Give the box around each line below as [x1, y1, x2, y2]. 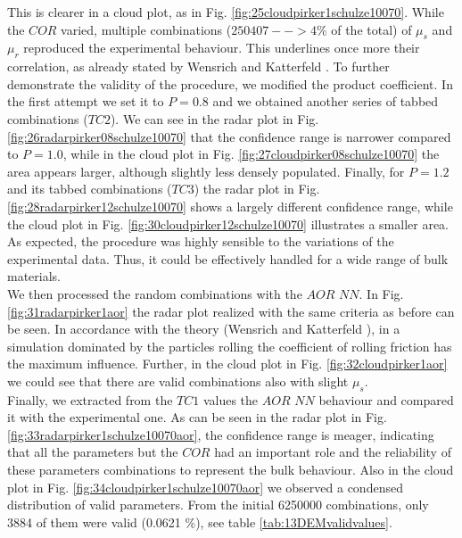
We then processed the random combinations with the [7, 284, 302, 302]
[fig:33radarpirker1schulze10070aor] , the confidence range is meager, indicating [7, 425, 434, 443]
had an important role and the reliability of [214, 443, 451, 461]
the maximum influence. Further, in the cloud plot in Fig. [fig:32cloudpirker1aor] [7, 354, 448, 373]
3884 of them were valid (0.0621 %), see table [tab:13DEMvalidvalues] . [7, 512, 392, 531]
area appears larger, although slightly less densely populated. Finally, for [7, 161, 405, 180]
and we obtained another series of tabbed [212, 92, 439, 111]
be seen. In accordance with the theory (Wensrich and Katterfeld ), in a [7, 319, 400, 338]
